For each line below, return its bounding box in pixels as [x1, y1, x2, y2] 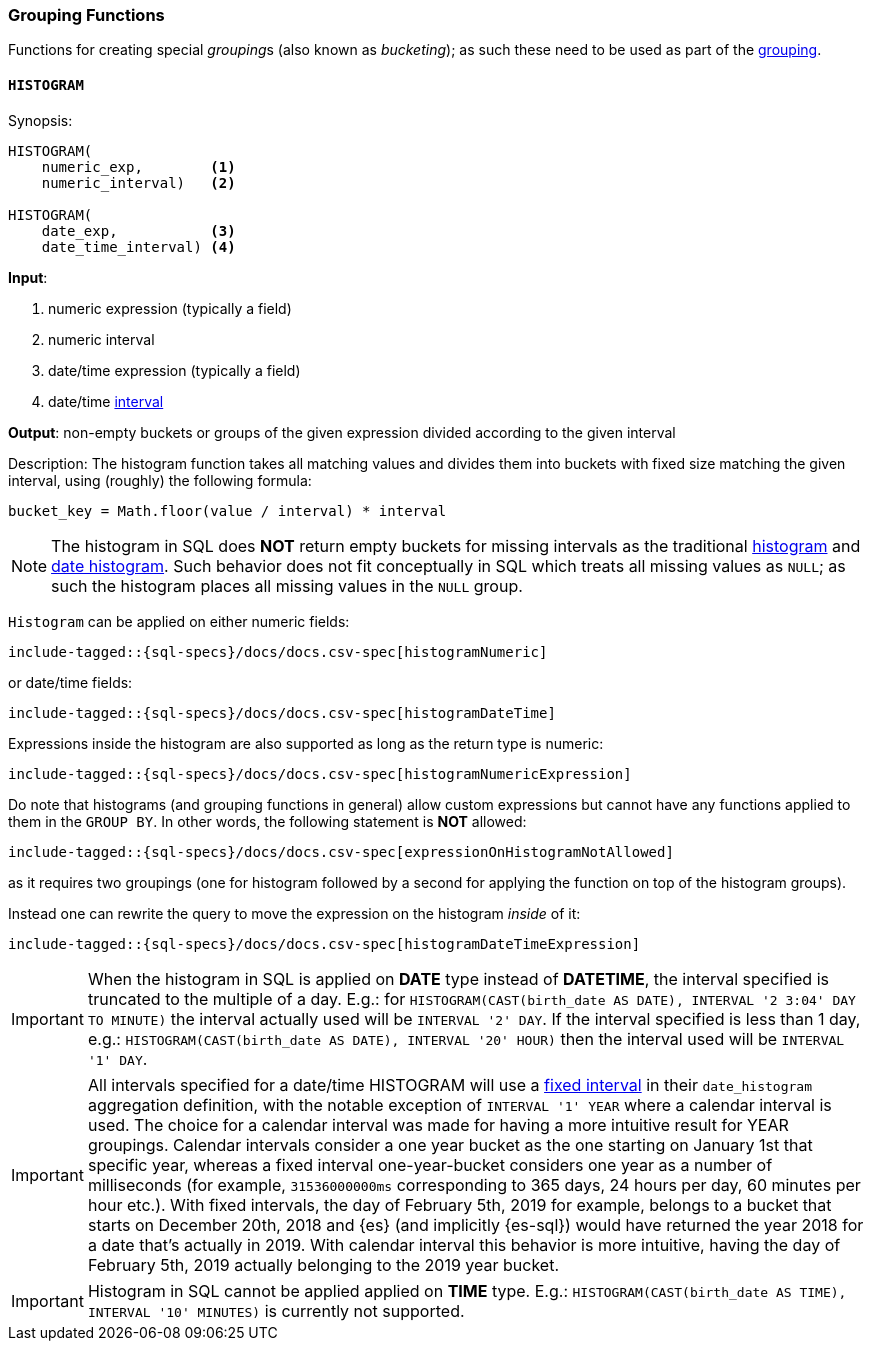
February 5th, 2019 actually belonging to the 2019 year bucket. [87, 1254, 559, 1275]
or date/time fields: [8, 673, 133, 691]
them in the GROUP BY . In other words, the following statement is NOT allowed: [8, 812, 527, 830]
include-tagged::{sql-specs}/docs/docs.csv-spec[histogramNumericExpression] [8, 765, 632, 782]
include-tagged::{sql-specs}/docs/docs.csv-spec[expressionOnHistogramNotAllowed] [8, 843, 674, 860]
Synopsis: [8, 111, 73, 129]
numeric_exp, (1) [41, 158, 236, 175]
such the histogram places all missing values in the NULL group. [51, 575, 523, 596]
